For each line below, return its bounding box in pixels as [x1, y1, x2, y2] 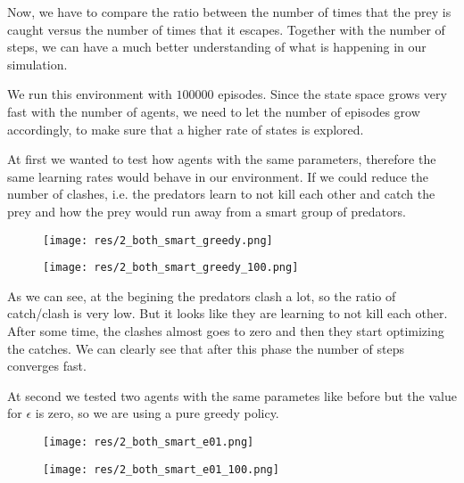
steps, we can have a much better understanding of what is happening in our [7, 37, 427, 56]
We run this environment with [7, 85, 172, 103]
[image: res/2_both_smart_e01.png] [43, 436, 254, 448]
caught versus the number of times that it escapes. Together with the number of [7, 20, 445, 38]
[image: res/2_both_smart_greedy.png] [43, 233, 273, 247]
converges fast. [7, 356, 87, 375]
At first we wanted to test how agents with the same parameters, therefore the [7, 150, 436, 168]
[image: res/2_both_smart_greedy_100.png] [43, 261, 299, 274]
